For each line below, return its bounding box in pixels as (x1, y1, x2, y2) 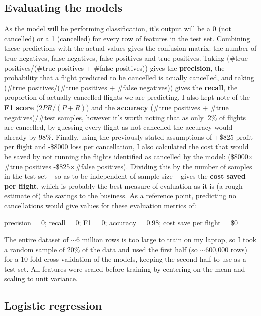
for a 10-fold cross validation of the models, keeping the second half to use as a (4, 254, 246, 264)
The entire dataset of (4, 234, 69, 245)
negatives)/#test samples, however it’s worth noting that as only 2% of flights (4, 112, 246, 122)
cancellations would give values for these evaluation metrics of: (4, 200, 196, 210)
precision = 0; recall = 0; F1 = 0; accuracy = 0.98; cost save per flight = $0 (4, 217, 238, 228)
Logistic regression (4, 298, 102, 313)
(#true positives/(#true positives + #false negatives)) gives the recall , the (4, 82, 238, 92)
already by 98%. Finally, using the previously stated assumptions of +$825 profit (4, 131, 253, 142)
